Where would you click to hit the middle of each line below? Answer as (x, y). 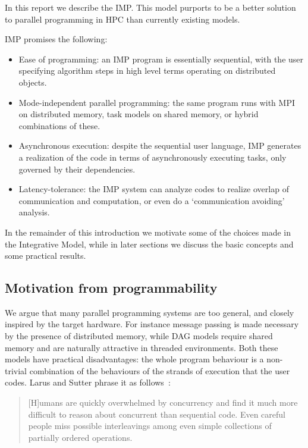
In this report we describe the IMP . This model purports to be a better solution (150, 7)
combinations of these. (59, 125)
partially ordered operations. (80, 437)
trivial (16, 370)
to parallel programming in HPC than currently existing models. (122, 19)
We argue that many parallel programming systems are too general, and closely (150, 312)
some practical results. (45, 256)
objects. (33, 82)
